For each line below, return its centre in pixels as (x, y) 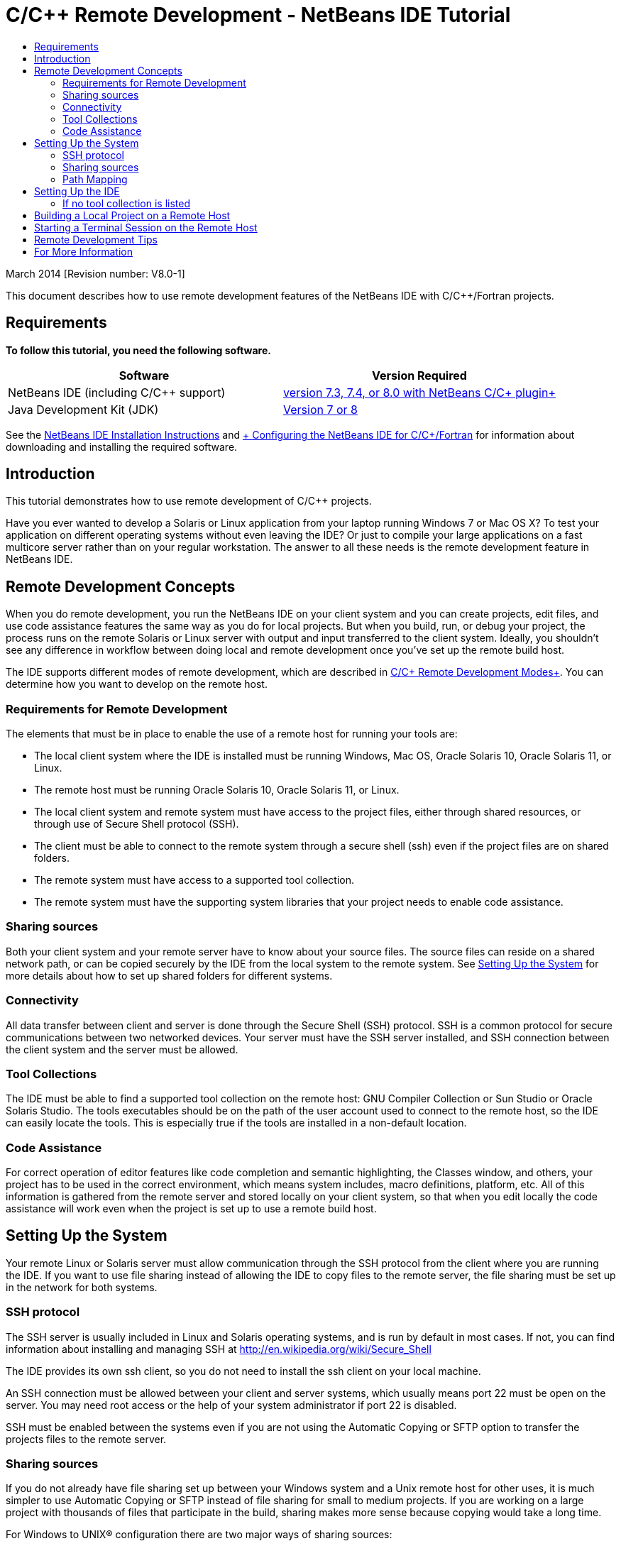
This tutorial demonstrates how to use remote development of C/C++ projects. (189, 501)
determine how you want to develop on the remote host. (137, 684)
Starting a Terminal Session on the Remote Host (146, 227)
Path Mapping (95, 179)
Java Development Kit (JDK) (83, 409)
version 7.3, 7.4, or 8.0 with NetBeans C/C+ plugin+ (419, 392)
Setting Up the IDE (77, 191)
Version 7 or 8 (321, 409)
